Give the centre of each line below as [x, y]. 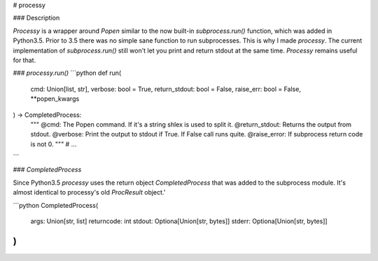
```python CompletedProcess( [55, 205]
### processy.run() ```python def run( [67, 73]
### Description [36, 18]
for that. [24, 60]
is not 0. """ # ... [54, 144]
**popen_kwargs [55, 99]
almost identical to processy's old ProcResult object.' [89, 192]
